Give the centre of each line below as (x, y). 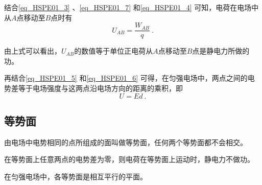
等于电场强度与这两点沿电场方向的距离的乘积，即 (100, 88)
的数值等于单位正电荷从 (114, 51)
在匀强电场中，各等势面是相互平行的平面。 (76, 177)
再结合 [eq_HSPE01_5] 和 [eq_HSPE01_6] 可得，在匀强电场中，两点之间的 (126, 78)
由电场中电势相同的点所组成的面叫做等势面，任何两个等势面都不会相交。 (126, 142)
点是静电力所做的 (221, 51)
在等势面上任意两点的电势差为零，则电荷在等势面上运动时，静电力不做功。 (129, 159)
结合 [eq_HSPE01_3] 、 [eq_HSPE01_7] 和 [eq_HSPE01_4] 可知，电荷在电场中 (132, 7)
